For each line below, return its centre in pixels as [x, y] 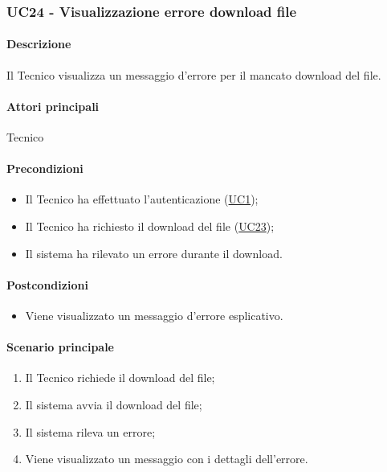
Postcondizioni [47, 284]
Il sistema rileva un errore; [90, 431]
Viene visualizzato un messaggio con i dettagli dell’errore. [167, 459]
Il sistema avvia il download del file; [114, 404]
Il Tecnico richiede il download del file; [120, 378]
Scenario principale [60, 347]
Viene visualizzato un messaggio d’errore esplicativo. [154, 315]
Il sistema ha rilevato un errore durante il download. [154, 253]
